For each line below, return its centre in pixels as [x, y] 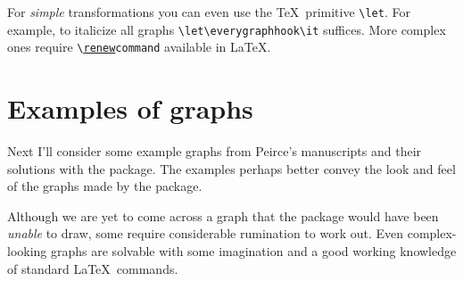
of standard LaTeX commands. [93, 268]
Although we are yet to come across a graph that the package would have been [223, 215]
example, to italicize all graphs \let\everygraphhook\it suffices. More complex [227, 29]
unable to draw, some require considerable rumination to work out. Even [206, 233]
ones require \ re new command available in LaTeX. [139, 47]
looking [27, 251]
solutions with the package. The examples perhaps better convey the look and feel [231, 168]
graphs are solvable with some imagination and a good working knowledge [254, 251]
